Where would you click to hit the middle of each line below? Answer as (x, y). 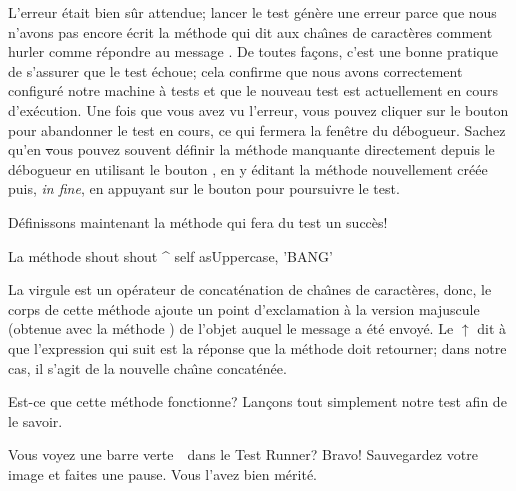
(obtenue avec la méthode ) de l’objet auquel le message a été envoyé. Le (231, 328)
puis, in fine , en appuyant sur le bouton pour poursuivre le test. (204, 188)
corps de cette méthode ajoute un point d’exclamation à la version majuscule (244, 308)
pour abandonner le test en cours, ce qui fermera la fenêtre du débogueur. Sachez (257, 129)
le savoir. (35, 420)
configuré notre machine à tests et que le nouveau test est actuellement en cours (253, 90)
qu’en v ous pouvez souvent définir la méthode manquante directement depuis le (251, 149)
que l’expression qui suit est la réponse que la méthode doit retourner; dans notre (257, 347)
